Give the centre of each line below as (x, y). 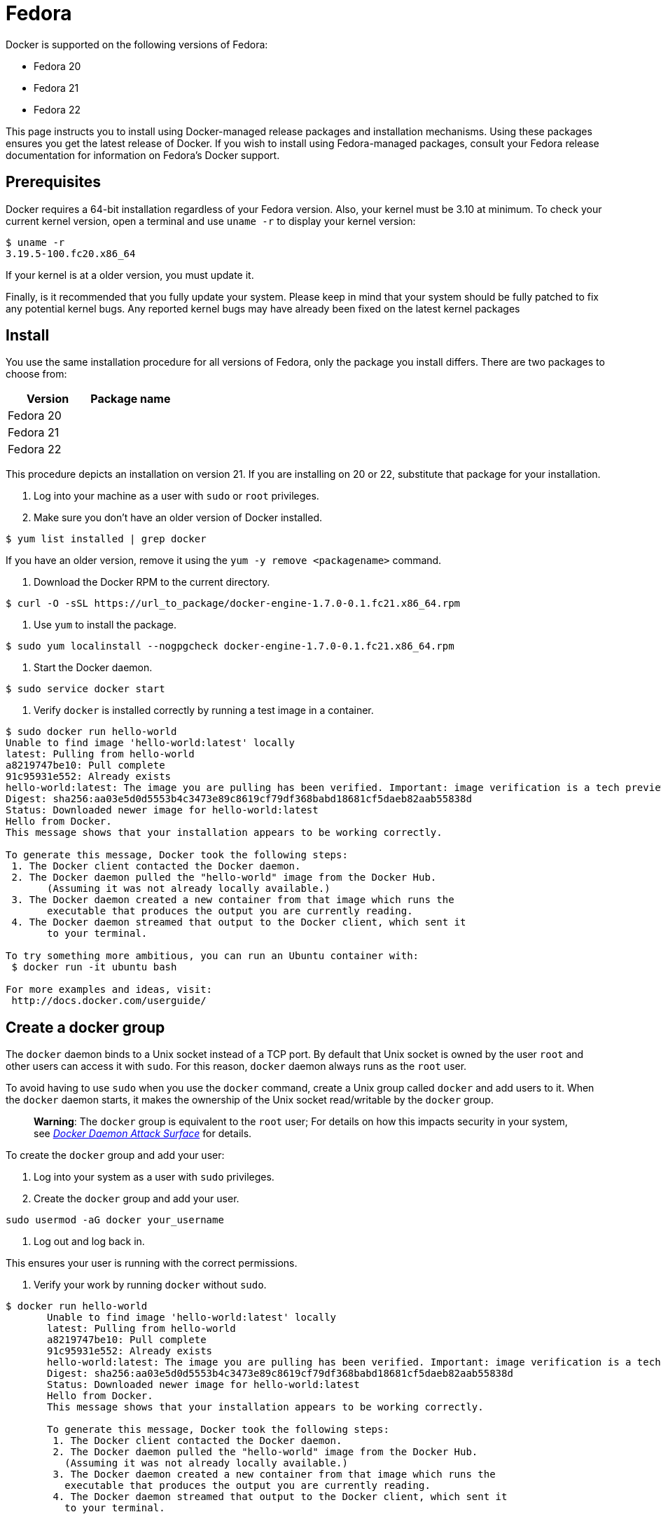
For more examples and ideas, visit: (109, 990)
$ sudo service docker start (85, 689)
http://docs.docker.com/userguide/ (109, 1001)
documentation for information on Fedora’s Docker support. (143, 155)
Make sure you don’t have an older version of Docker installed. (178, 518)
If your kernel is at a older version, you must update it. (130, 275)
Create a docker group (85, 1027)
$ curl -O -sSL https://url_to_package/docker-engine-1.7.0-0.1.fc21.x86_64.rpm (233, 604)
